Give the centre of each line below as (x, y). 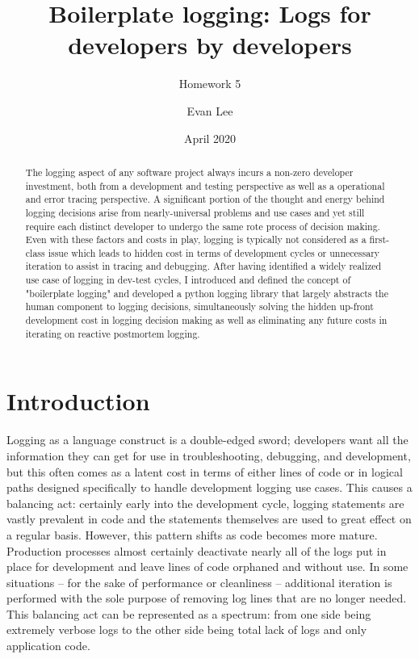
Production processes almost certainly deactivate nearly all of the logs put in (197, 550)
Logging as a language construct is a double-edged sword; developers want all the (207, 440)
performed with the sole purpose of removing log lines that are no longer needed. (207, 598)
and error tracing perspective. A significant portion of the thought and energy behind (205, 199)
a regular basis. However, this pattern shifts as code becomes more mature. (192, 534)
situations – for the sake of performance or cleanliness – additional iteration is (199, 582)
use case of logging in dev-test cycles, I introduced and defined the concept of (188, 280)
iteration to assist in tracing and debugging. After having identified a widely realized (203, 266)
